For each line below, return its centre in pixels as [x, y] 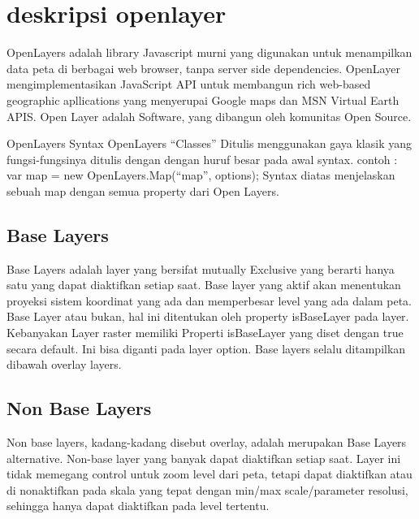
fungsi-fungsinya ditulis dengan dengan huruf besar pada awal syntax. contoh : [202, 159]
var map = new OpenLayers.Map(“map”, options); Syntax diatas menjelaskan [201, 175]
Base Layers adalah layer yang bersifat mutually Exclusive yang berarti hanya [201, 268]
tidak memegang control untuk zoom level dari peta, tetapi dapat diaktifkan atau [209, 474]
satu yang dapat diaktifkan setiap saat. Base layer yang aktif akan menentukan [204, 285]
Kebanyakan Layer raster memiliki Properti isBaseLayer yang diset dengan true [205, 333]
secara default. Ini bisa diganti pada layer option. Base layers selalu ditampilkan [206, 348]
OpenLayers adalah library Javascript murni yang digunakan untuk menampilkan [209, 52]
